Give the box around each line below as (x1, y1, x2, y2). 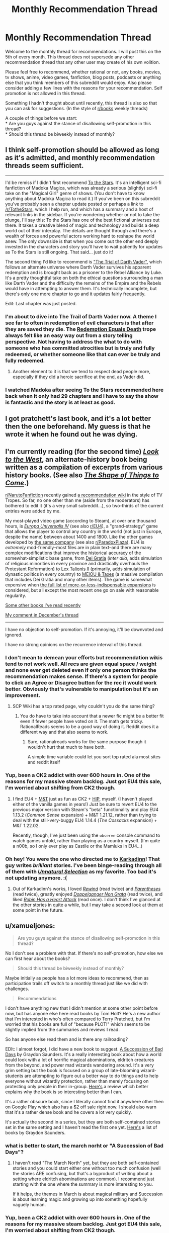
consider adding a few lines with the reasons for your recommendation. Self (5, 84, 162, 91)
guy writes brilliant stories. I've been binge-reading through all (5, 861, 162, 868)
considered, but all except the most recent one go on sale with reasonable (5, 587, 159, 593)
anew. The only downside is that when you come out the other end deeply (5, 238, 159, 244)
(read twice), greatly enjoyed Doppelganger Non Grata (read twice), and (12, 891, 163, 897)
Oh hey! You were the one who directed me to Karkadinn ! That (5, 855, 160, 862)
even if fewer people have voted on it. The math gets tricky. (20, 718, 143, 725)
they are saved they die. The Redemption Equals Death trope (5, 325, 156, 332)
